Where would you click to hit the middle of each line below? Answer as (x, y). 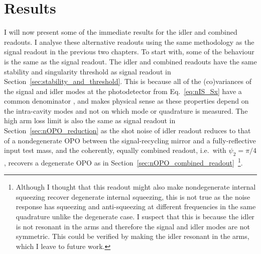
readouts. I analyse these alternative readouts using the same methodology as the (129, 41)
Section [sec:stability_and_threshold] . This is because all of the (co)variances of (128, 81)
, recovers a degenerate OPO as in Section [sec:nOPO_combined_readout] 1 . (123, 162)
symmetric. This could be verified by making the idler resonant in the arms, (133, 236)
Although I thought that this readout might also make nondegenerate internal (136, 187)
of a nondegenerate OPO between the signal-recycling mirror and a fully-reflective (130, 140)
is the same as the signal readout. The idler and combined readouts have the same (130, 61)
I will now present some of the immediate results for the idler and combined (121, 32)
